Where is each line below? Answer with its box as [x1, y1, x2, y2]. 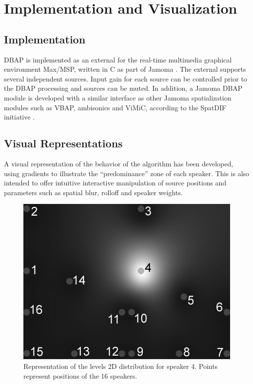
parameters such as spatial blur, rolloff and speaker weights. [4, 187, 183, 197]
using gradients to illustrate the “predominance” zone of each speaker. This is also [4, 168, 250, 178]
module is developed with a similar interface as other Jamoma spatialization [4, 92, 232, 102]
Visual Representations [4, 136, 123, 151]
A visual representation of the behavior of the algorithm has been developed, [4, 158, 234, 168]
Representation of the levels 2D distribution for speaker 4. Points [23, 361, 218, 371]
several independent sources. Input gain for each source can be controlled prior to [4, 73, 247, 83]
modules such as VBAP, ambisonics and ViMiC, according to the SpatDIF [4, 102, 227, 112]
